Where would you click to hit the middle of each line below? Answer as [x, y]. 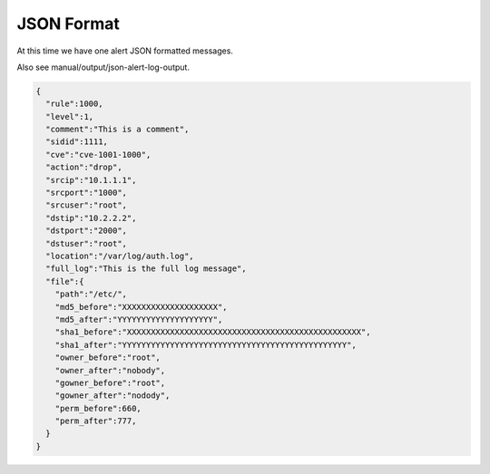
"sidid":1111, [77, 142]
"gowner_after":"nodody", [113, 396]
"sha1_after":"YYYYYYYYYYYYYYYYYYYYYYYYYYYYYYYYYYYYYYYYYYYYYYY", [206, 345]
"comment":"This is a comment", [118, 130]
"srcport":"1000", [86, 193]
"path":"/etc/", [91, 294]
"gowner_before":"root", [110, 382]
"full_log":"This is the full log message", [146, 269]
